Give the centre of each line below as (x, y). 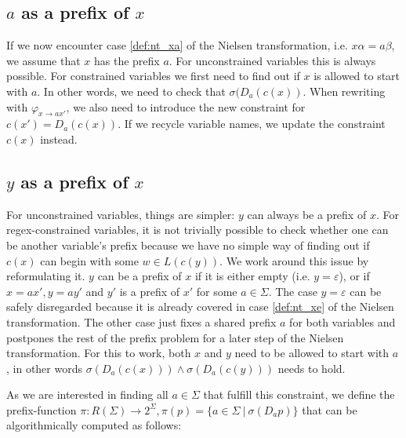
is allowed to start (357, 76)
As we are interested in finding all (87, 394)
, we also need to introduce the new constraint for (186, 106)
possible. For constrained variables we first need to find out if (153, 76)
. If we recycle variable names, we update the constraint (252, 124)
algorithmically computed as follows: (94, 425)
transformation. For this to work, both (99, 353)
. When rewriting (344, 91)
